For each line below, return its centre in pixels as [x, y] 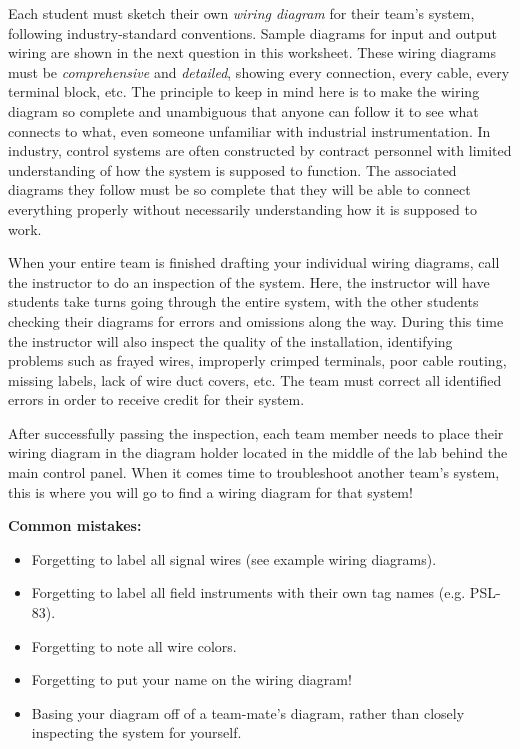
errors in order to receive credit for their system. [156, 399]
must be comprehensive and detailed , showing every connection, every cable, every [259, 71]
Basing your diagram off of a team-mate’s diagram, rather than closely [248, 712]
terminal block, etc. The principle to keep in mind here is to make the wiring [244, 91]
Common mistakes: [75, 525]
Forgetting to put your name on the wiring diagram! [191, 679]
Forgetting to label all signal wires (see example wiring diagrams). [234, 558]
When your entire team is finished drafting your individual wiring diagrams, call [254, 262]
